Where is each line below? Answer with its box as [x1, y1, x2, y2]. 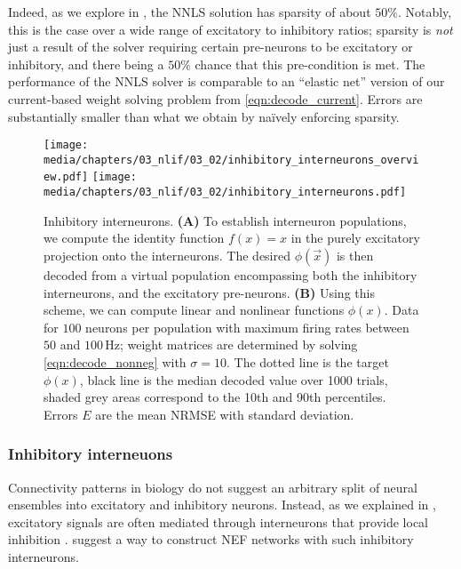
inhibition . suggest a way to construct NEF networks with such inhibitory [8, 530, 414, 549]
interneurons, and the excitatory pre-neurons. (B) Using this [44, 283, 375, 301]
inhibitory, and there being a [8, 54, 164, 73]
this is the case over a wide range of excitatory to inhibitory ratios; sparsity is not [8, 20, 453, 38]
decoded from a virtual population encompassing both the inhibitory [44, 265, 417, 284]
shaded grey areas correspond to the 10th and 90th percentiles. [44, 388, 386, 406]
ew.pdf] [44, 171, 89, 184]
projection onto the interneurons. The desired [44, 245, 290, 264]
